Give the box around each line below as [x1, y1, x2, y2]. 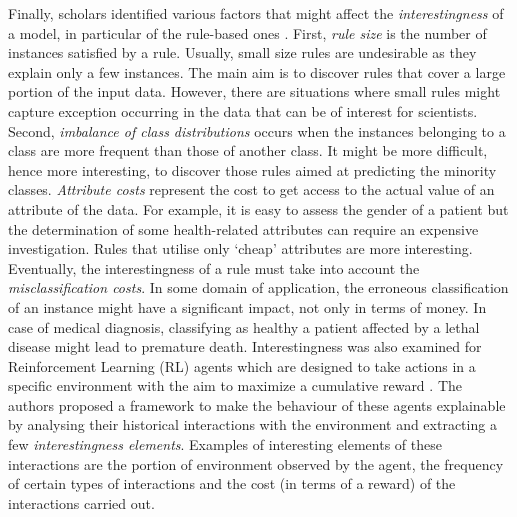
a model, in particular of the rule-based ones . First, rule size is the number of [8, 22, 487, 43]
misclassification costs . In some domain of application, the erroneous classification [8, 277, 509, 298]
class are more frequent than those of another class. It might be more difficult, [8, 140, 488, 161]
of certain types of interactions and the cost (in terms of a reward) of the [8, 473, 456, 494]
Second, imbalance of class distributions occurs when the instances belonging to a [8, 120, 506, 141]
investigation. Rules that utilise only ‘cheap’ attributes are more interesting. [8, 238, 473, 259]
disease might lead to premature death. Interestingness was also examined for [8, 336, 482, 357]
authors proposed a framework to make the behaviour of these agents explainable [8, 394, 506, 415]
